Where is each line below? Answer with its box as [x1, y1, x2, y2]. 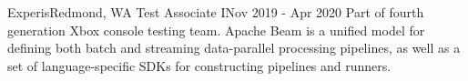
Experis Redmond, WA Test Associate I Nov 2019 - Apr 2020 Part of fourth [7, 3, 424, 21]
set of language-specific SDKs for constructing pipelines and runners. [7, 56, 392, 75]
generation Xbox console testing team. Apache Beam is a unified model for [7, 20, 425, 39]
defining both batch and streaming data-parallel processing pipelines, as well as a [7, 38, 461, 57]
